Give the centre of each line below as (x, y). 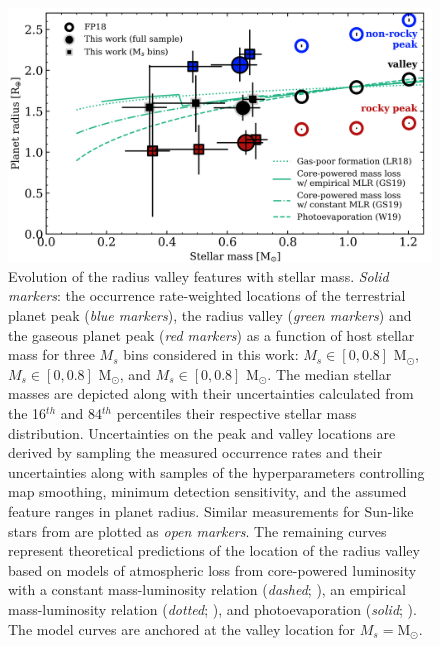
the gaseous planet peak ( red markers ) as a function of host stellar (211, 334)
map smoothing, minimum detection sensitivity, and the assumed (207, 491)
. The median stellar (329, 373)
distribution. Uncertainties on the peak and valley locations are (202, 432)
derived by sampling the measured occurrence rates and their (195, 452)
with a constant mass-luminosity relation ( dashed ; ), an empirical (207, 589)
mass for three (51, 354)
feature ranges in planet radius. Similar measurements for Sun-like (211, 510)
